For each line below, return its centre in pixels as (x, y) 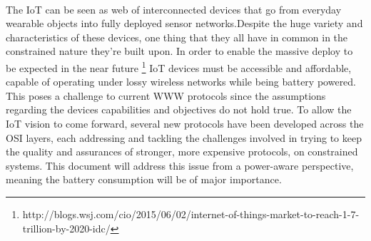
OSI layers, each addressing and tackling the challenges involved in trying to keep (184, 137)
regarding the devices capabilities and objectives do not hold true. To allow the (179, 109)
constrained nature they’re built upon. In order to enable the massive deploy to (179, 51)
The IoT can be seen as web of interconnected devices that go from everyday (174, 9)
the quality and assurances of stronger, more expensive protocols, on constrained (182, 152)
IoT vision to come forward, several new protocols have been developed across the (185, 123)
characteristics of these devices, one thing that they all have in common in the (177, 37)
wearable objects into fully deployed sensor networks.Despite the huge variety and (184, 23)
